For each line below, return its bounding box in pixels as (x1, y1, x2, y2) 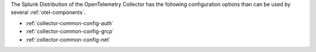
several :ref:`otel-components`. (11, 9, 86, 16)
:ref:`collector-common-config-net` (25, 36, 111, 43)
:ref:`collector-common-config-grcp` (25, 28, 114, 35)
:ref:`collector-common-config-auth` (25, 19, 114, 26)
